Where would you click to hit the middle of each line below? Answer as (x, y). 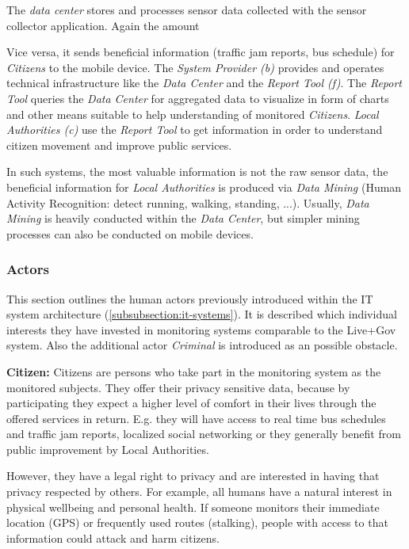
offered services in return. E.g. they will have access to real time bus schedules (196, 418)
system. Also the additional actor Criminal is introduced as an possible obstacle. (202, 345)
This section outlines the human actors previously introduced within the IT (190, 298)
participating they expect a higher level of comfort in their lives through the (191, 403)
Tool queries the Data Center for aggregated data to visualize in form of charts (198, 98)
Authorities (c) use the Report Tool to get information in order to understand (195, 130)
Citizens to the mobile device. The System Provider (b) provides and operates (195, 67)
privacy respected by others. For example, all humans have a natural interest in (199, 492)
